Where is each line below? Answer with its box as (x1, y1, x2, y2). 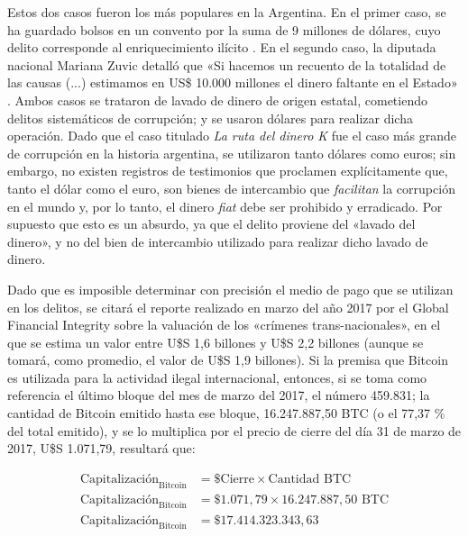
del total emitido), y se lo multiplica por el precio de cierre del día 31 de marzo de (7, 421, 462, 440)
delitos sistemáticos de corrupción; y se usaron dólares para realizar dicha (7, 108, 413, 127)
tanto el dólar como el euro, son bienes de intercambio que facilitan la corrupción (7, 178, 455, 197)
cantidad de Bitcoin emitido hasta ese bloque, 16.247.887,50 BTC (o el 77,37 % (7, 404, 445, 422)
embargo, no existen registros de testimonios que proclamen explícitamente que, (7, 161, 448, 180)
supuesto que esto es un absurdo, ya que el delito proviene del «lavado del (7, 214, 416, 233)
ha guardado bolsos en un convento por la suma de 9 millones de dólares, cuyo (7, 20, 441, 39)
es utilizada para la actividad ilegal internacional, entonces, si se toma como (7, 368, 427, 386)
